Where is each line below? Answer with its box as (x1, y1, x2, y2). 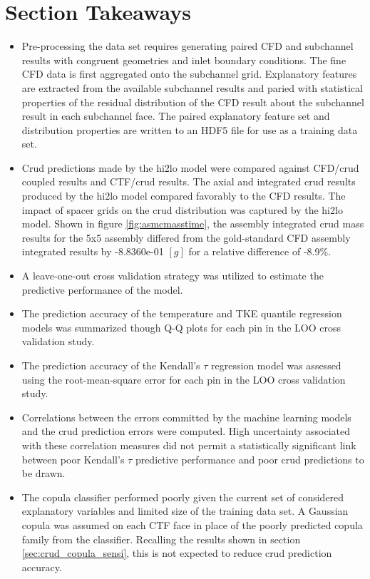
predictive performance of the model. (21, 282, 183, 297)
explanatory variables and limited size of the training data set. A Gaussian (21, 503, 349, 518)
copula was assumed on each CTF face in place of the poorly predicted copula (21, 517, 363, 532)
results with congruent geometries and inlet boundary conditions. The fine (21, 52, 346, 67)
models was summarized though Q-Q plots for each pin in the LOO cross (21, 319, 341, 334)
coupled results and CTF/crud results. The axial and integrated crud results (21, 174, 356, 189)
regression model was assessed (211, 358, 341, 372)
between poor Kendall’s (21, 451, 125, 466)
